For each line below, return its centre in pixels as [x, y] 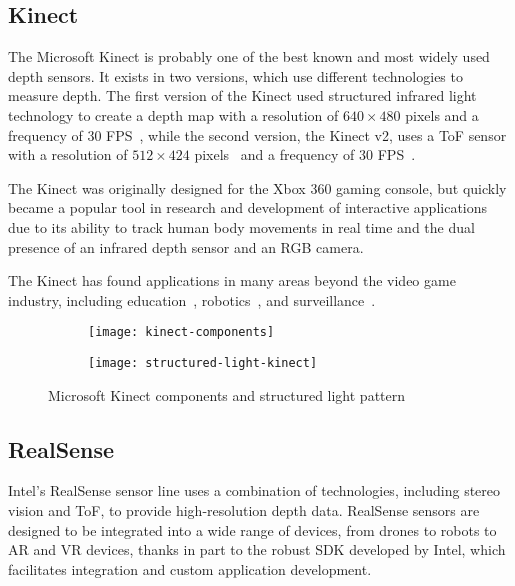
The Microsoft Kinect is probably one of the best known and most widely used [249, 56]
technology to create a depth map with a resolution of [173, 114]
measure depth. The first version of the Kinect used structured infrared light [242, 95]
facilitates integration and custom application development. [190, 568]
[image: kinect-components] [181, 332]
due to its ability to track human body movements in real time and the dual [241, 226]
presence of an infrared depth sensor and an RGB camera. [186, 246]
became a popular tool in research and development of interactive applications [248, 207]
